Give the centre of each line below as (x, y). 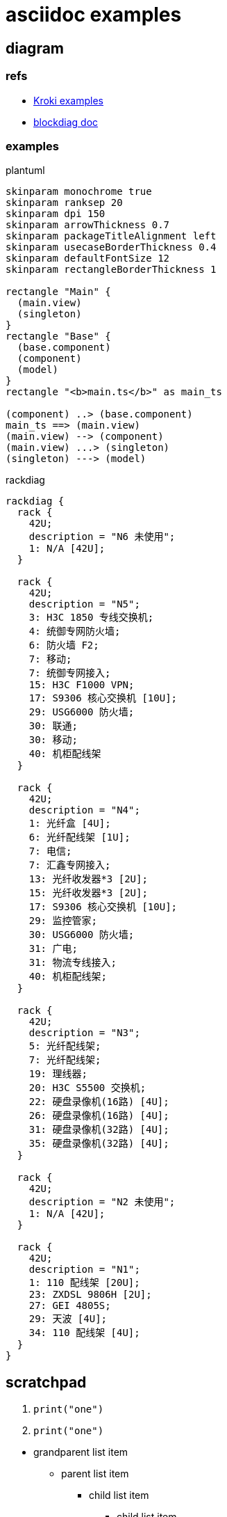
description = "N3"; (84, 1033)
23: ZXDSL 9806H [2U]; (90, 1295)
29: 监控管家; (63, 921)
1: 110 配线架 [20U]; (84, 1283)
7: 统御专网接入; (70, 673)
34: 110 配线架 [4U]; (84, 1333)
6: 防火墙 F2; (64, 645)
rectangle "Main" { (58, 292)
